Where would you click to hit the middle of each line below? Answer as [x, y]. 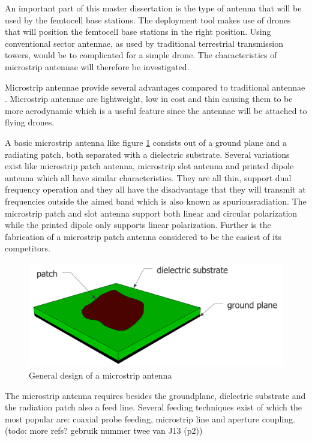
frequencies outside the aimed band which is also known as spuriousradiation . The [156, 201]
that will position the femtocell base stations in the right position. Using [138, 31]
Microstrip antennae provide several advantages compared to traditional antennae [155, 87]
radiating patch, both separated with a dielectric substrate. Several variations [147, 154]
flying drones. [30, 122]
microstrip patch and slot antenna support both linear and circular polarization [151, 213]
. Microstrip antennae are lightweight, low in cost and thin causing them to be [149, 99]
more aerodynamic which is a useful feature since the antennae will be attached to [156, 110]
